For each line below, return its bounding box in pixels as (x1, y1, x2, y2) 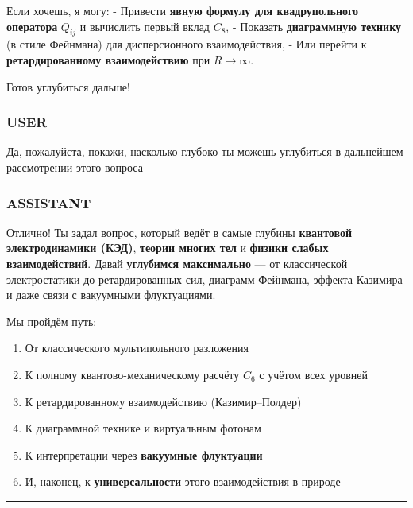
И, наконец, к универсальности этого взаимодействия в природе (25, 473, 341, 490)
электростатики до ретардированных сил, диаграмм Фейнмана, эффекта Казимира (6, 270, 403, 287)
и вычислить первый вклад (79, 17, 210, 34)
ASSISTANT (6, 192, 91, 212)
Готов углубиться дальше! (6, 78, 130, 95)
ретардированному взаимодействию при (6, 51, 210, 68)
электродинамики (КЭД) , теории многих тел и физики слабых (6, 239, 329, 256)
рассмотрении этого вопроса (6, 158, 143, 175)
